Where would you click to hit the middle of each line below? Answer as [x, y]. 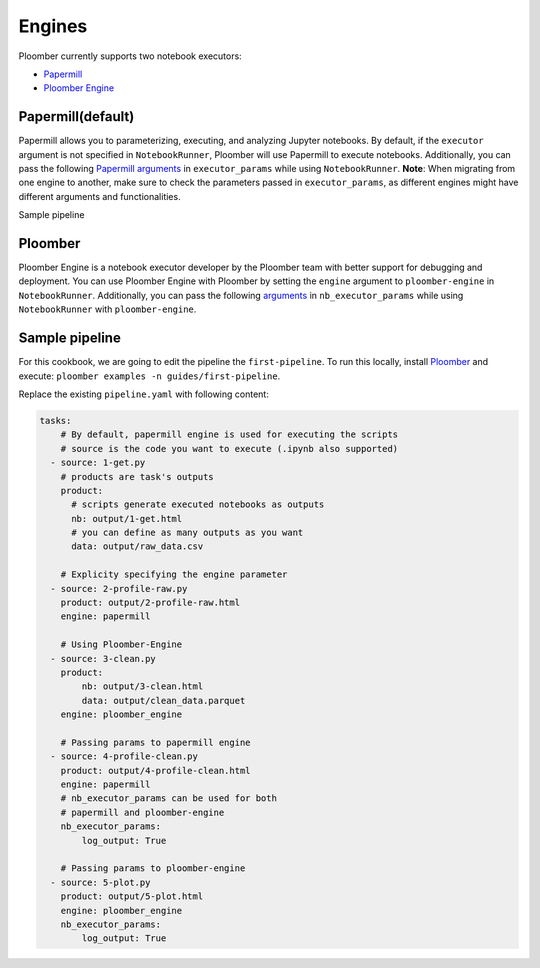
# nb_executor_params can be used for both [168, 798]
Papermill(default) [76, 116]
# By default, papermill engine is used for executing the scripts [229, 434]
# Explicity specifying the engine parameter [174, 574]
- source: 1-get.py [98, 463]
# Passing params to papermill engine [155, 742]
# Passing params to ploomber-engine [153, 868]
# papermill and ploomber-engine [142, 812]
